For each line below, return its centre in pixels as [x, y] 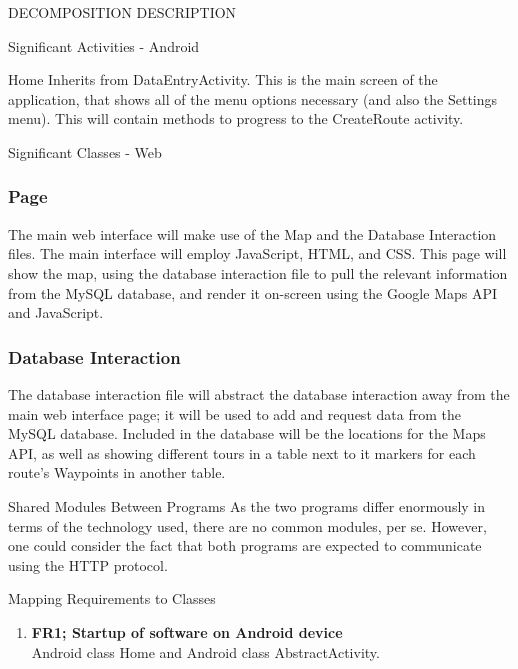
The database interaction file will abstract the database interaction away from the [259, 393]
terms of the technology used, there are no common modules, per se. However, [247, 525]
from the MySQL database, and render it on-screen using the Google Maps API [253, 292]
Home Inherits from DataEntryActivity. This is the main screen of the [223, 79]
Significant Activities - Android [104, 45]
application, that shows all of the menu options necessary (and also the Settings [253, 98]
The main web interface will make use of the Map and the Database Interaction [252, 233]
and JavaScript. [56, 312]
